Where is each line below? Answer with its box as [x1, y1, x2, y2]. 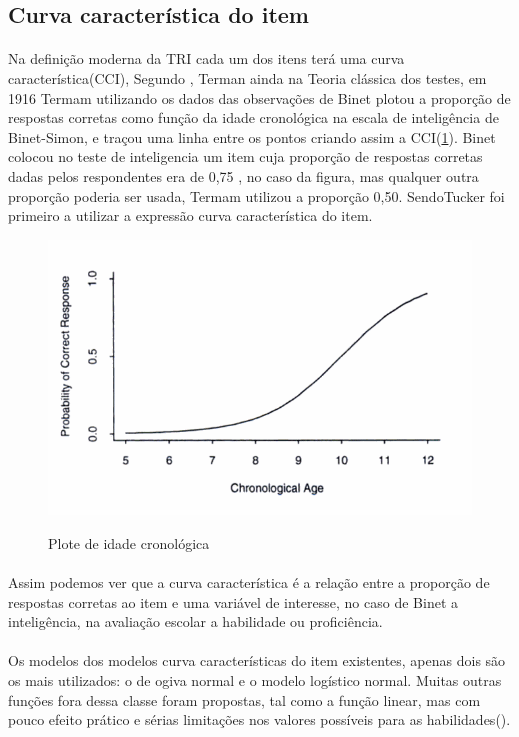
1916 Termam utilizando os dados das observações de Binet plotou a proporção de [8, 87, 511, 108]
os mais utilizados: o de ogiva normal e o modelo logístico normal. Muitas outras [8, 669, 502, 690]
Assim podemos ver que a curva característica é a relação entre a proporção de [8, 571, 490, 592]
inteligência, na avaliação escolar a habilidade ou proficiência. [8, 611, 383, 632]
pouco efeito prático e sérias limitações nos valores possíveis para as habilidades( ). [8, 709, 511, 730]
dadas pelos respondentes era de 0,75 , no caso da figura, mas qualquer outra [8, 165, 479, 186]
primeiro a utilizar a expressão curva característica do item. [8, 205, 373, 226]
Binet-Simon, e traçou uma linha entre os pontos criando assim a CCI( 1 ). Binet [8, 126, 496, 147]
